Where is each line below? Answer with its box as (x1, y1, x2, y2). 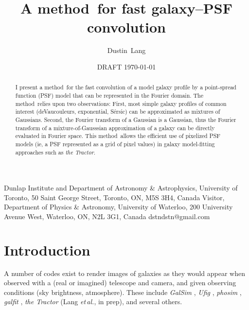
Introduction (4, 240, 90, 259)
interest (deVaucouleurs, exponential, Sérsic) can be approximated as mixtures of (15, 107, 220, 116)
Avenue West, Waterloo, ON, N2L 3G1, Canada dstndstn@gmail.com (4, 211, 210, 221)
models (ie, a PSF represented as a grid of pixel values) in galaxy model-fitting (15, 139, 215, 148)
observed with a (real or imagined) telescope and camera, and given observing (4, 277, 236, 288)
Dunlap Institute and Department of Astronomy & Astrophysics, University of (4, 183, 238, 193)
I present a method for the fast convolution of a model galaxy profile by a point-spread (15, 83, 236, 91)
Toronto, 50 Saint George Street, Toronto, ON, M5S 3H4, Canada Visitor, (4, 192, 225, 202)
